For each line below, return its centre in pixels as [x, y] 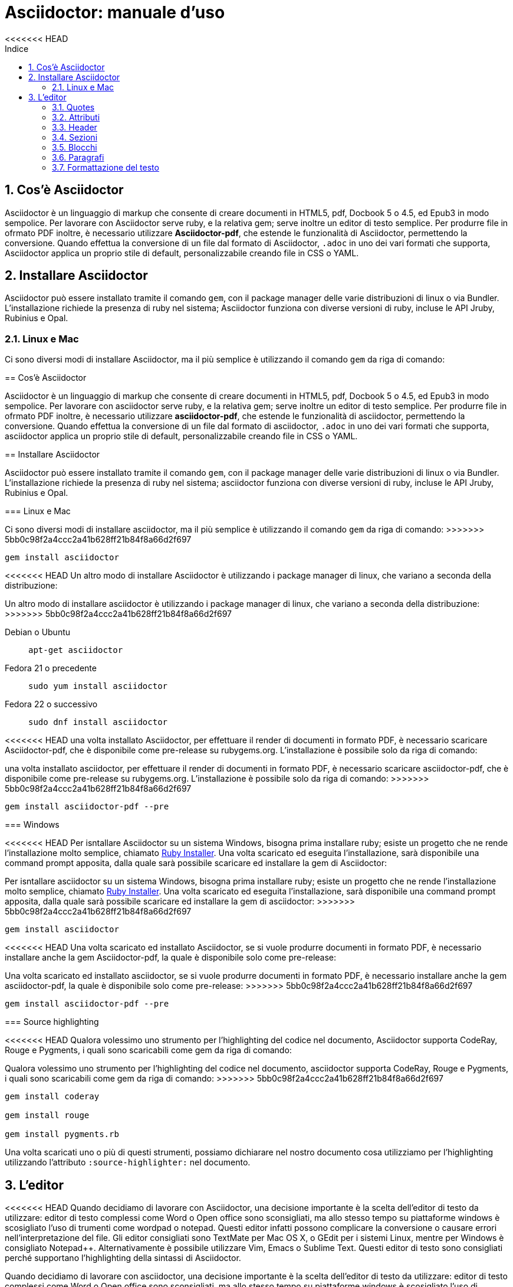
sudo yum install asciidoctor [98, 686]
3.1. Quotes [73, 107]
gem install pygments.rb [62, 1134]
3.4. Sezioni [75, 137]
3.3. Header [75, 127]
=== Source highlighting [52, 1022]
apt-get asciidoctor [76, 650]
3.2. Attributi [76, 117]
